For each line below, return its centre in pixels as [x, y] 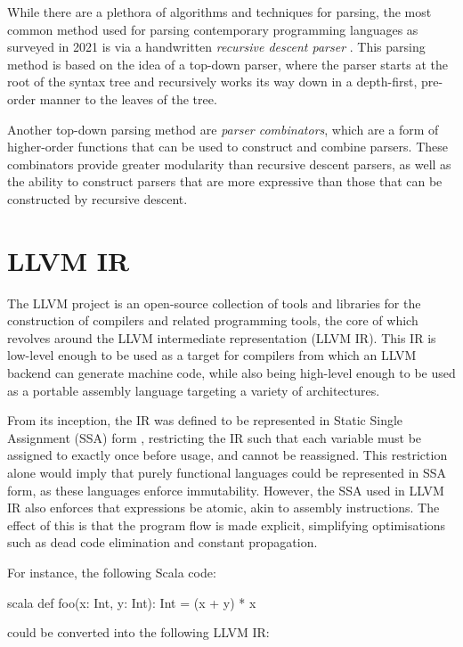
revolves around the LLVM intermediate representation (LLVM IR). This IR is [222, 337]
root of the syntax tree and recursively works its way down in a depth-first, [212, 82]
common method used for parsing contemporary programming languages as [213, 29]
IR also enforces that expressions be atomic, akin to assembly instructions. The [223, 508]
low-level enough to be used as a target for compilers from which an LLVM [212, 355]
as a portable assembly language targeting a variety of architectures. [194, 390]
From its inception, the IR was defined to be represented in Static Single [205, 420]
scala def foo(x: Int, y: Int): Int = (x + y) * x [132, 602]
